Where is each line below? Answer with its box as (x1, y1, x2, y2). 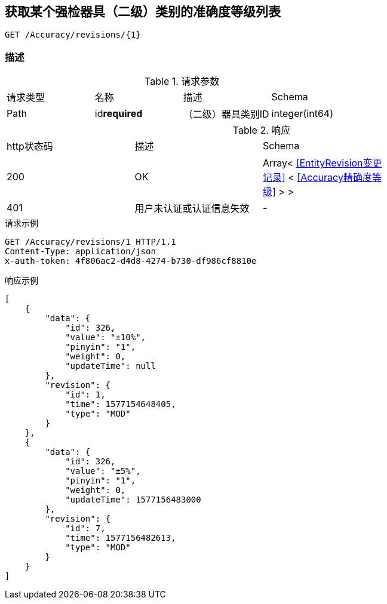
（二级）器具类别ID (183, 108, 269, 121)
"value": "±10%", (65, 332, 146, 343)
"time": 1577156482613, (65, 533, 176, 543)
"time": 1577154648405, (65, 399, 176, 409)
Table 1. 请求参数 (145, 75, 220, 88)
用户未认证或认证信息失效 (134, 202, 250, 215)
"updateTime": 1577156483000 (65, 495, 201, 505)
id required (94, 107, 143, 120)
